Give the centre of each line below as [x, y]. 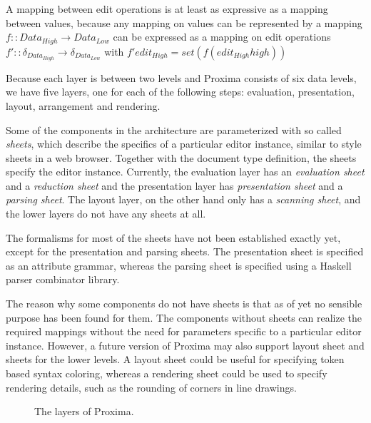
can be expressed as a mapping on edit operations [222, 37]
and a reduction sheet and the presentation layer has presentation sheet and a [174, 185]
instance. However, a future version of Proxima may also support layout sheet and [185, 345]
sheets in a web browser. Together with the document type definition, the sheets [181, 157]
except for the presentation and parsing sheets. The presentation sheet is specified [185, 251]
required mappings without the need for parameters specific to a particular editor [184, 331]
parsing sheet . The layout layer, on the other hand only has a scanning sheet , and [183, 199]
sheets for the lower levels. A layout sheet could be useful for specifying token [175, 359]
